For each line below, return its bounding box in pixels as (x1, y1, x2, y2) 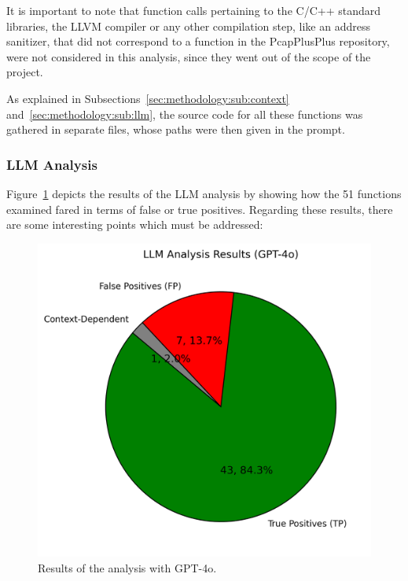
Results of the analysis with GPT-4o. (38, 560, 217, 576)
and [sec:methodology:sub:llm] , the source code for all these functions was (6, 105, 363, 122)
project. (6, 64, 43, 80)
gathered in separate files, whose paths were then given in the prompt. (6, 121, 345, 138)
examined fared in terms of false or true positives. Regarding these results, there (6, 200, 393, 217)
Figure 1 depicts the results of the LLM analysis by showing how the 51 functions (6, 185, 402, 201)
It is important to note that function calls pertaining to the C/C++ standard (6, 2, 380, 18)
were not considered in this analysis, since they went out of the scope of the (6, 48, 371, 64)
